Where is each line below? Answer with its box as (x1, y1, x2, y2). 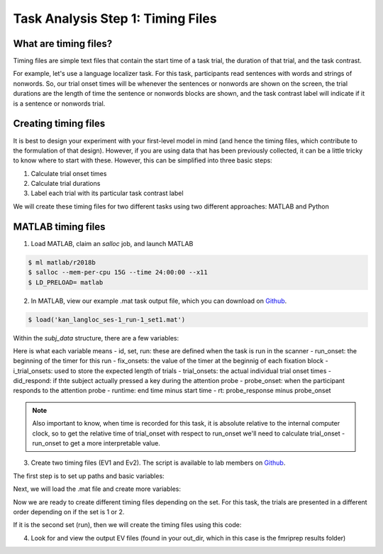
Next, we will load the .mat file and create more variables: (13, 484, 181, 493)
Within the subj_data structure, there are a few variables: (13, 333, 179, 342)
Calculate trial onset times (30, 169, 107, 177)
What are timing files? (13, 38, 113, 50)
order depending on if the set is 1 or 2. (13, 507, 125, 516)
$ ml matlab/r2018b (28, 258, 96, 266)
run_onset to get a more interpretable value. (32, 439, 161, 448)
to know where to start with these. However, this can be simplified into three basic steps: (13, 156, 272, 165)
